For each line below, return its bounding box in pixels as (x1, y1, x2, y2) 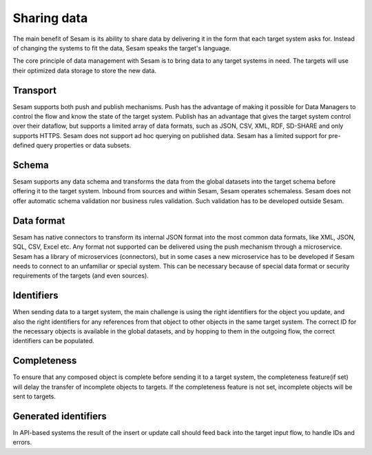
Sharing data (12, 10, 88, 26)
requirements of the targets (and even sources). (12, 271, 149, 280)
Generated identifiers (12, 410, 107, 422)
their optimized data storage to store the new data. (12, 66, 156, 75)
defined (12, 142, 35, 150)
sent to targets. (12, 392, 56, 400)
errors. (12, 438, 32, 447)
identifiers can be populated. (12, 337, 94, 345)
